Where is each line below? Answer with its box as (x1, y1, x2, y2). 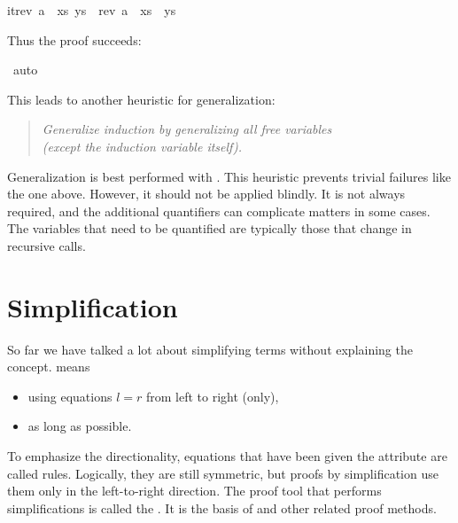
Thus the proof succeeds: (7, 30, 142, 49)
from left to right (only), (145, 386, 279, 405)
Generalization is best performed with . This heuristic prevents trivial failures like (7, 167, 451, 185)
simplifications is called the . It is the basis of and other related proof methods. (7, 498, 437, 517)
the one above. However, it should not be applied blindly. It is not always (7, 184, 406, 203)
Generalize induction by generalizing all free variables (42, 120, 332, 138)
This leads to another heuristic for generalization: (7, 90, 276, 108)
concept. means (7, 357, 90, 376)
